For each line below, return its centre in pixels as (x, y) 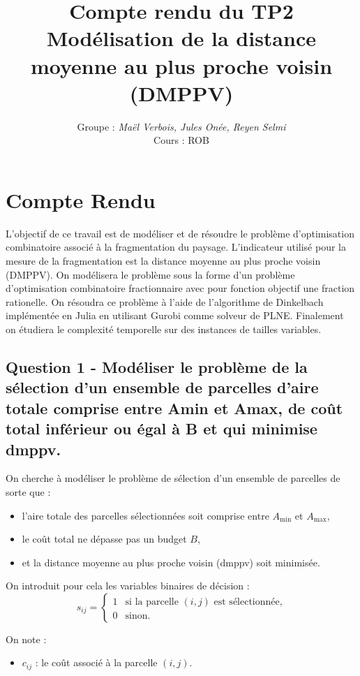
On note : (26, 639)
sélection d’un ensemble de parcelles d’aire (162, 387)
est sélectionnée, (248, 602)
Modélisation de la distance (181, 38)
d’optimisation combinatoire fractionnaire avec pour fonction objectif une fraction (180, 288)
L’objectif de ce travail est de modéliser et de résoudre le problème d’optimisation (180, 233)
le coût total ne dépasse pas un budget (104, 539)
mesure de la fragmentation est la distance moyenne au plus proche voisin (163, 260)
